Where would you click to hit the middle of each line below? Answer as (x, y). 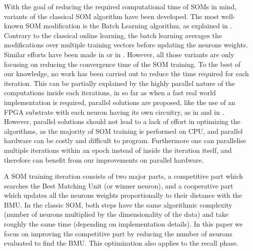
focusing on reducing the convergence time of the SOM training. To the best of (122, 64)
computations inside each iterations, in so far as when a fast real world (110, 93)
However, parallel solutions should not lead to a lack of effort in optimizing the (122, 121)
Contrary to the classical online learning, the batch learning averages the (113, 35)
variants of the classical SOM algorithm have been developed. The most (112, 16)
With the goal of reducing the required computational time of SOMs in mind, (120, 6)
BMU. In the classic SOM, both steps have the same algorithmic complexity (118, 204)
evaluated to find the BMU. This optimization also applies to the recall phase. (121, 243)
